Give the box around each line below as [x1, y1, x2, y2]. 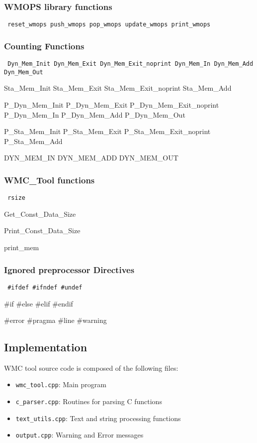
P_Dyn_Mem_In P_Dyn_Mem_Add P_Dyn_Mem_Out [4, 109, 185, 120]
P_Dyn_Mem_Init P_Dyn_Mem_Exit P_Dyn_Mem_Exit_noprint [4, 100, 219, 110]
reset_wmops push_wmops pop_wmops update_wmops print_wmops [7, 21, 211, 28]
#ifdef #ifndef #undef [7, 284, 83, 291]
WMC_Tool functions [4, 173, 95, 186]
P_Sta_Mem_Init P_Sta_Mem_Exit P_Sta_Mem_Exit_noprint [4, 126, 211, 137]
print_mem [4, 242, 39, 253]
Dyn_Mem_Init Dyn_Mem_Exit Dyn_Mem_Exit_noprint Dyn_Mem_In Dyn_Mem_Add [7, 60, 254, 68]
